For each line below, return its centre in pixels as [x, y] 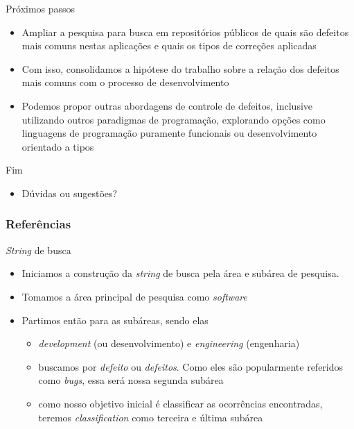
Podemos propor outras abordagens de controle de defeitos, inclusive [167, 105]
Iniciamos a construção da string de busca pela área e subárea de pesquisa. [180, 273]
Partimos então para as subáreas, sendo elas [115, 320]
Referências [38, 224]
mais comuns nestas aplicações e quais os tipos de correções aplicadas [169, 45]
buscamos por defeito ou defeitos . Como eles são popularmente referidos [191, 366]
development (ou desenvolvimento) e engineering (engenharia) [169, 343]
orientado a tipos [58, 146]
